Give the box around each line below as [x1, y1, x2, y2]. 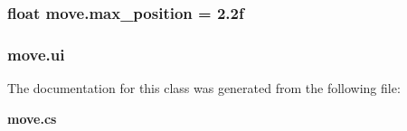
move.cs [7, 108, 57, 127]
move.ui [7, 42, 65, 65]
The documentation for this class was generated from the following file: [7, 79, 401, 98]
